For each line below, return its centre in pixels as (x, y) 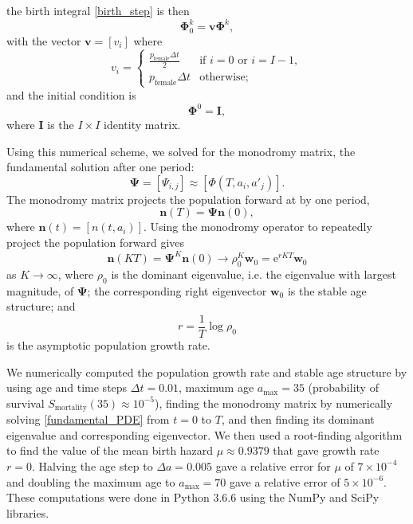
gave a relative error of (285, 481)
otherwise (222, 77)
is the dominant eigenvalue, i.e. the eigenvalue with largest (254, 274)
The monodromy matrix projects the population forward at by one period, (188, 199)
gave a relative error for (273, 465)
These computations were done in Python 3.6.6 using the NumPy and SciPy (193, 497)
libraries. (28, 512)
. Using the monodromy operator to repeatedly (258, 227)
